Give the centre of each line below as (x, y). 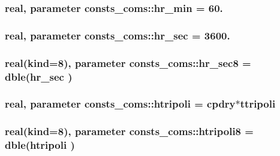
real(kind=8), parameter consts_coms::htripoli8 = (129, 131)
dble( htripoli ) (40, 145)
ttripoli (258, 104)
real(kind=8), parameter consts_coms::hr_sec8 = (128, 62)
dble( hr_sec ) (39, 76)
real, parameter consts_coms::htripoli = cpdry (120, 104)
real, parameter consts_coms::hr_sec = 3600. (118, 35)
